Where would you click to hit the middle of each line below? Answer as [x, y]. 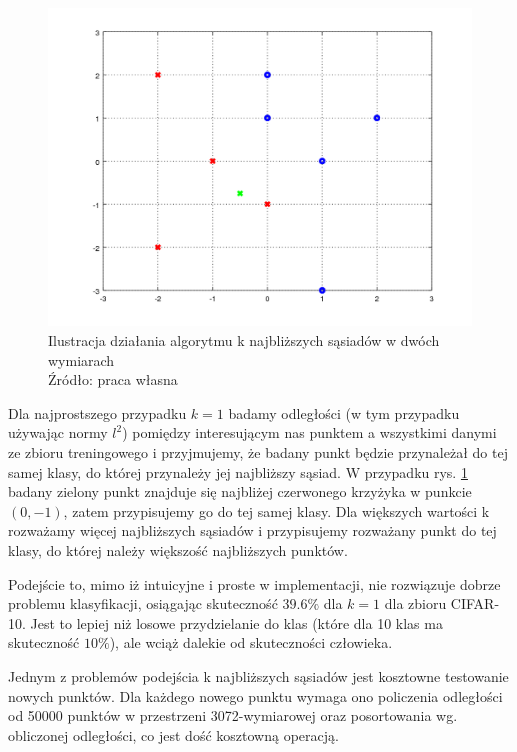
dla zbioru [415, 603]
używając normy [58, 432]
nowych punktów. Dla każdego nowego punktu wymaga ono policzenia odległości [255, 695]
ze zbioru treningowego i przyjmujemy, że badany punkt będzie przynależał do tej [258, 451]
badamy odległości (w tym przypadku [344, 412]
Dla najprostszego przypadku [97, 412]
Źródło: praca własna [113, 379]
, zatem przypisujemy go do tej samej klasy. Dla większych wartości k [276, 510]
